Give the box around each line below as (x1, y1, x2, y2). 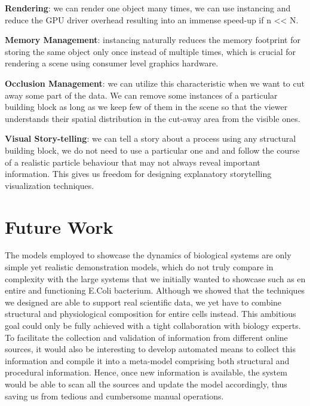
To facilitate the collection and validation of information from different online (5, 331, 288, 343)
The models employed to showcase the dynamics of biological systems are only (5, 249, 291, 261)
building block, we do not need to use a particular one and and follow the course (5, 144, 300, 156)
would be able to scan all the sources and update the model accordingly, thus (5, 377, 287, 390)
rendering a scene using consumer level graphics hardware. (5, 57, 219, 69)
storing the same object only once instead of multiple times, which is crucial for (5, 45, 296, 57)
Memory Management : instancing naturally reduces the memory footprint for (5, 33, 300, 46)
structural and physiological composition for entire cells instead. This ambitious (5, 307, 296, 320)
